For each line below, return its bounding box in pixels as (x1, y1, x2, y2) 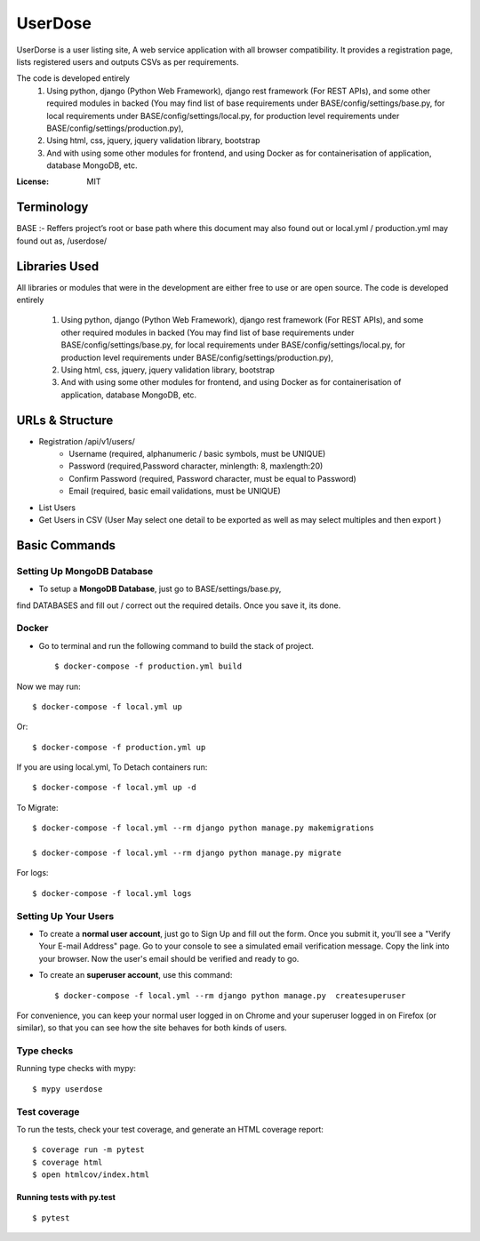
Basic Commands (16, 538, 116, 553)
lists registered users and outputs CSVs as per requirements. (16, 56, 239, 67)
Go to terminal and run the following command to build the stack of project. (38, 640, 315, 651)
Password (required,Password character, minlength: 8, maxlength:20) (68, 460, 324, 471)
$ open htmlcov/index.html (32, 1170, 150, 1180)
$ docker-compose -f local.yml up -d (32, 782, 197, 793)
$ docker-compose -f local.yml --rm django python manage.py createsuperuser (54, 990, 406, 1000)
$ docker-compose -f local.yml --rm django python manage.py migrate (32, 848, 342, 858)
